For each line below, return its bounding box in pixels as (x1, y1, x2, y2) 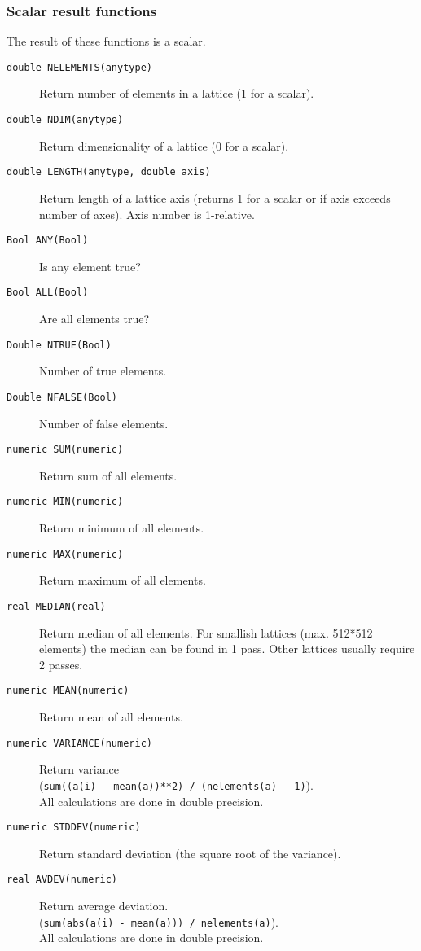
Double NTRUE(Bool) (7, 339, 112, 351)
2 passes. (39, 655, 83, 673)
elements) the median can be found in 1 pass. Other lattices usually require (39, 640, 415, 657)
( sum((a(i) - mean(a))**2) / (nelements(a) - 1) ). (39, 776, 314, 793)
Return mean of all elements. (39, 708, 183, 725)
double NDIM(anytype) (7, 114, 124, 126)
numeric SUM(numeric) (7, 444, 124, 456)
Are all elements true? (39, 310, 150, 327)
